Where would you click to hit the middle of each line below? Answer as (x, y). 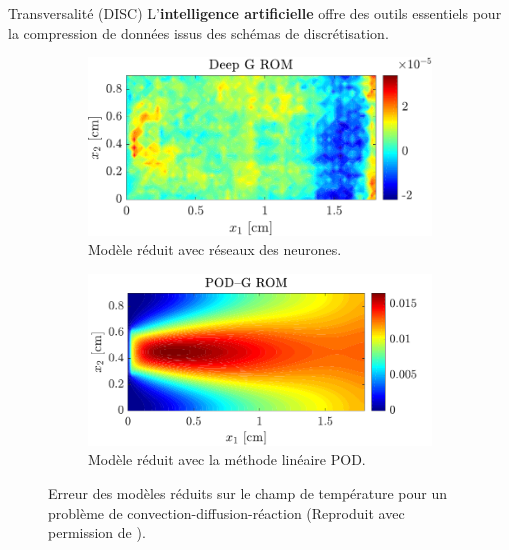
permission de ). (97, 532)
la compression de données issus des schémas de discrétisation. (198, 32)
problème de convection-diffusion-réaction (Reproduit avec (226, 512)
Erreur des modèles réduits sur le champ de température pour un (248, 493)
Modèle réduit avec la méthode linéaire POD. (227, 459)
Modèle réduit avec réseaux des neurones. (215, 249)
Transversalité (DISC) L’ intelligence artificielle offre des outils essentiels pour (255, 13)
